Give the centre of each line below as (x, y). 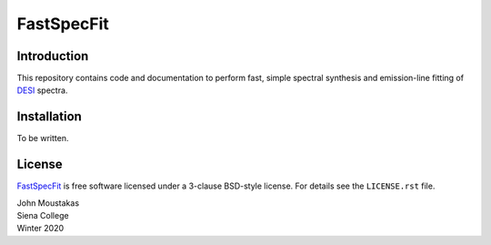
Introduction (53, 56)
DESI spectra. (42, 90)
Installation (49, 117)
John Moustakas (48, 203)
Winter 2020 (40, 229)
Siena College (43, 216)
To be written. (43, 138)
